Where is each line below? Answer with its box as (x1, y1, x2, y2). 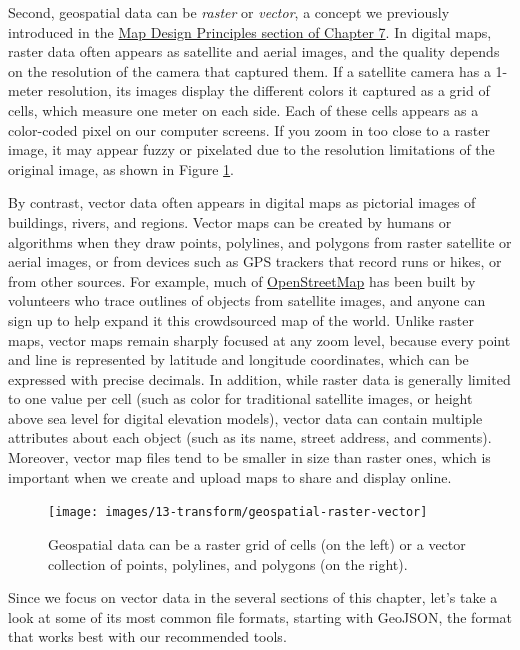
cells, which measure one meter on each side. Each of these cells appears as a (8, 99, 479, 120)
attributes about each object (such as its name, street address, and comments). (8, 427, 492, 448)
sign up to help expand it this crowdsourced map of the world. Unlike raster (8, 309, 475, 330)
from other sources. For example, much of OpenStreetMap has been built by (8, 270, 476, 291)
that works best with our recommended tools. (8, 626, 287, 647)
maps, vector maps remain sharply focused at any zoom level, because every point (8, 329, 511, 350)
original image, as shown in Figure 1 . (8, 158, 235, 179)
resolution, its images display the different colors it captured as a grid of (47, 80, 490, 101)
